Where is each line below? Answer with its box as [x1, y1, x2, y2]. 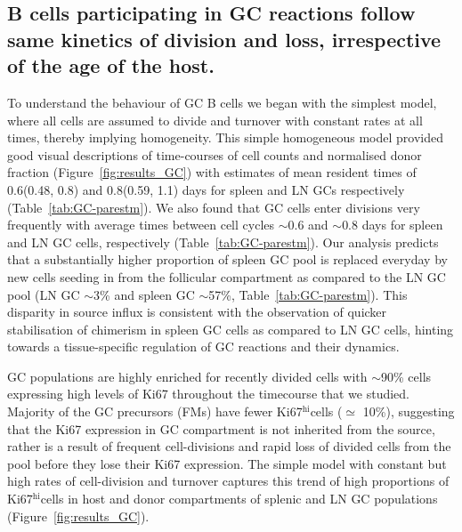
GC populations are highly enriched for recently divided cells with [7, 367, 368, 385]
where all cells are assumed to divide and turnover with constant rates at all [7, 110, 423, 129]
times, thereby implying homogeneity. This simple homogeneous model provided [7, 128, 443, 147]
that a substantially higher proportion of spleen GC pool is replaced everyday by [7, 250, 448, 269]
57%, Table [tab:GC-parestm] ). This [208, 285, 408, 303]
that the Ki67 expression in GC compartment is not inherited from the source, [7, 419, 435, 438]
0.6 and [288, 215, 328, 234]
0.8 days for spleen [342, 215, 443, 234]
